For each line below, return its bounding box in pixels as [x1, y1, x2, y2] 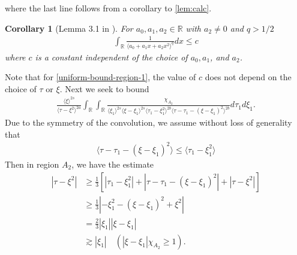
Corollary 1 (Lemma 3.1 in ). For [5, 22, 133, 34]
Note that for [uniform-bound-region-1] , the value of [5, 71, 196, 83]
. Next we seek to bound [59, 82, 149, 95]
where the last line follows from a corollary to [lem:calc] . [5, 2, 212, 14]
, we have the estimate [71, 157, 154, 170]
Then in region [5, 157, 59, 170]
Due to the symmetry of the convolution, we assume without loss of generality [5, 116, 292, 129]
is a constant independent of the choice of [35, 50, 188, 63]
